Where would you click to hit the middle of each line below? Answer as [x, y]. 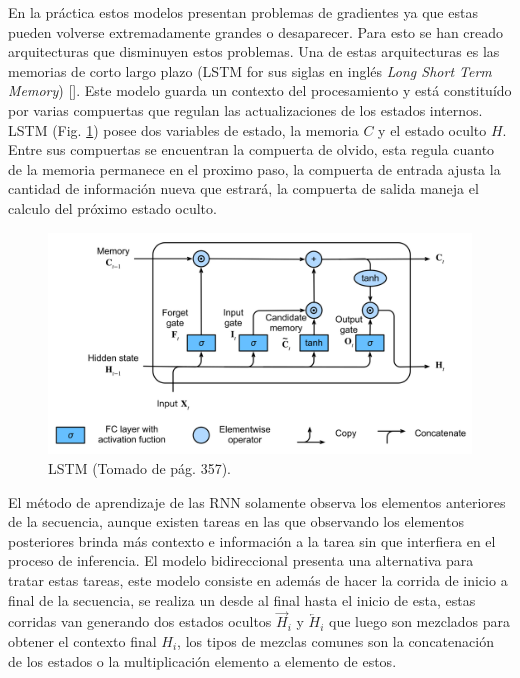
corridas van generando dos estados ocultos [140, 621]
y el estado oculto [432, 129]
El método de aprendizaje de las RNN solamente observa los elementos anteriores [257, 501]
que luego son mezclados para [420, 621]
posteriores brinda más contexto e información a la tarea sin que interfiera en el [252, 540]
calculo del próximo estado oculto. [112, 207]
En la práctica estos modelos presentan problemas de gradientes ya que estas [243, 12]
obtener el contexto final [82, 641]
